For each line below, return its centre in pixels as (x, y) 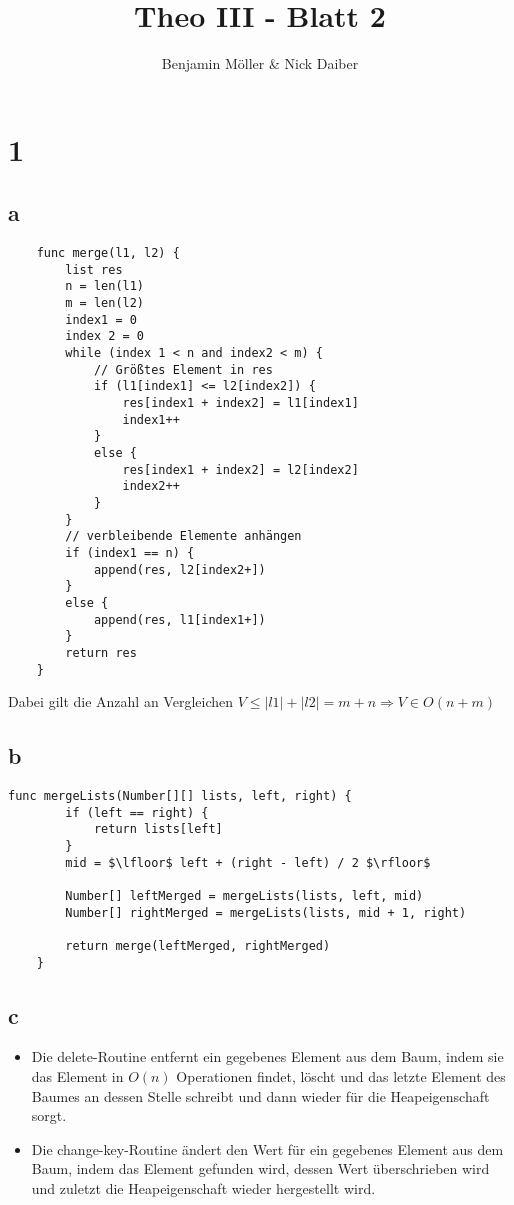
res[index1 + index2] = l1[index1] (240, 403)
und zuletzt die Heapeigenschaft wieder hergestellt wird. (203, 1187)
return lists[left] (158, 829)
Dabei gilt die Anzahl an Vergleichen (121, 701)
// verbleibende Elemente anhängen (183, 536)
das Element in (77, 1075)
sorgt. (49, 1115)
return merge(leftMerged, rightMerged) (198, 945)
